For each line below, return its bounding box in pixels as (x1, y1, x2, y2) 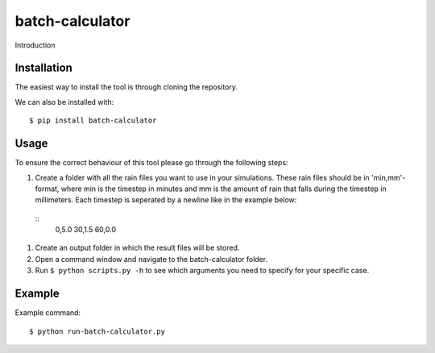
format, (35, 184, 60, 193)
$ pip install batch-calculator (29, 116, 157, 125)
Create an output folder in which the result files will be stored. (35, 243, 240, 253)
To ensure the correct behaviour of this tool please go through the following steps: (14, 158, 289, 168)
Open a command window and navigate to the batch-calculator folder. (35, 254, 268, 264)
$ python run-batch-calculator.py (29, 326, 165, 336)
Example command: (14, 308, 81, 318)
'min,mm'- (371, 172, 406, 182)
